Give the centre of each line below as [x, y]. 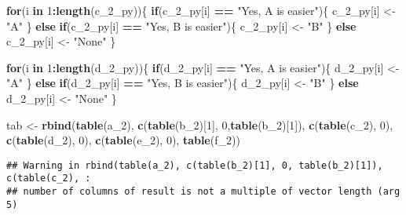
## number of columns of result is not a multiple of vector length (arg [203, 192]
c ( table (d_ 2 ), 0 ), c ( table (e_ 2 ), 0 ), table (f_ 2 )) [123, 140]
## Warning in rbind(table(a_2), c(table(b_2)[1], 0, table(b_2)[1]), [195, 165]
